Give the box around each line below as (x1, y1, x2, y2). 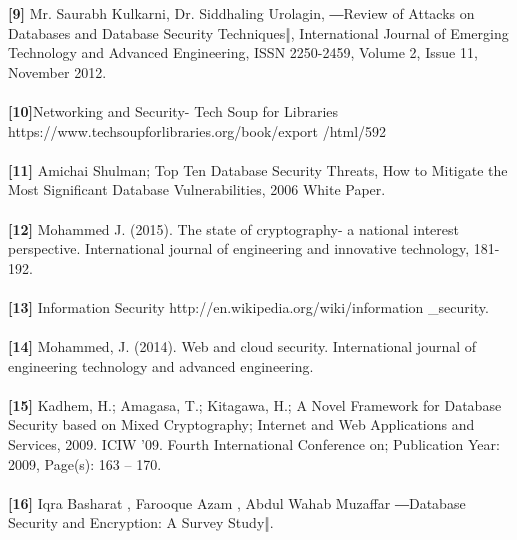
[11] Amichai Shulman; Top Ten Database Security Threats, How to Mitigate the (8, 159, 508, 180)
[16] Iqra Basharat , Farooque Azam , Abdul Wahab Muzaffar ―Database (8, 492, 466, 513)
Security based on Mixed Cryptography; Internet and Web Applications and (8, 414, 475, 435)
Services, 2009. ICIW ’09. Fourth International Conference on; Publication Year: (8, 434, 500, 455)
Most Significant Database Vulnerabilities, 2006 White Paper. (8, 179, 386, 200)
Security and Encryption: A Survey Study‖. (8, 512, 274, 533)
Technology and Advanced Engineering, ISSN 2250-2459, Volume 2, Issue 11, (8, 42, 478, 63)
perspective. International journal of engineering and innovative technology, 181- (8, 238, 500, 259)
